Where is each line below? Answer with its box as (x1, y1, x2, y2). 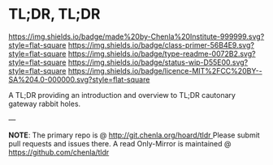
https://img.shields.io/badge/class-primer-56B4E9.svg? (67, 40, 254, 49)
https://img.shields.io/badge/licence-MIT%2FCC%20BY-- (67, 66, 262, 75)
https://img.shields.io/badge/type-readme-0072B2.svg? (67, 49, 256, 58)
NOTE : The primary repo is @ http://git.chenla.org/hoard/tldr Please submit (8, 130, 260, 140)
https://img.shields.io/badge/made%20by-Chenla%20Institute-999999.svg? (8, 32, 265, 41)
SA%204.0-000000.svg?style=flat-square (8, 74, 150, 84)
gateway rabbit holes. (8, 99, 81, 108)
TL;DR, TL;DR (8, 5, 101, 23)
